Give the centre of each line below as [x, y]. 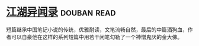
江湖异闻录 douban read [61, 12]
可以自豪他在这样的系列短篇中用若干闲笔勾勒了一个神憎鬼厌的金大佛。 [97, 37]
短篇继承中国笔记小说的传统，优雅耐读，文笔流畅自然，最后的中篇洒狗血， [97, 29]
